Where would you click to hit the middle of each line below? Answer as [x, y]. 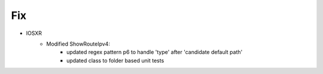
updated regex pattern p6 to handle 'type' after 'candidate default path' [155, 52]
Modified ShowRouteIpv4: [78, 44]
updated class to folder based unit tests [115, 60]
